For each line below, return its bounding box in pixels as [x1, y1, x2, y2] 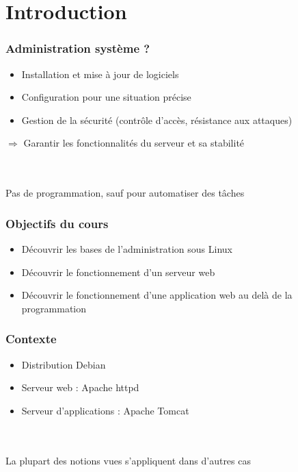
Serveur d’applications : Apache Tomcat [21, 403, 189, 417]
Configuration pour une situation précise [21, 90, 191, 104]
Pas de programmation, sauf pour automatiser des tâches [5, 186, 245, 200]
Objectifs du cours [5, 214, 109, 232]
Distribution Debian [21, 357, 106, 371]
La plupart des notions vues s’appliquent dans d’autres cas [5, 453, 252, 467]
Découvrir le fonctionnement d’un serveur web [21, 264, 215, 279]
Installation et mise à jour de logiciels [21, 66, 179, 81]
